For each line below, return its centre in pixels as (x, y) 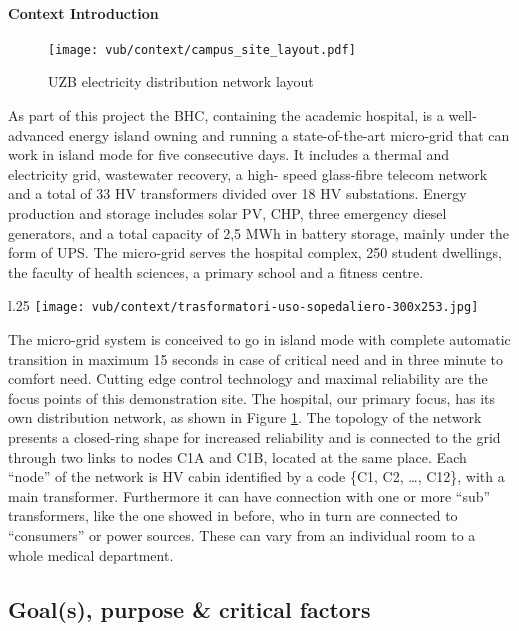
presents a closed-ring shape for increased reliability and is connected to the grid (254, 437)
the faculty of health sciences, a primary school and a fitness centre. (216, 271)
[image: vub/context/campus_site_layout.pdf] (202, 49)
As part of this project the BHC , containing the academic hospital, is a (226, 115)
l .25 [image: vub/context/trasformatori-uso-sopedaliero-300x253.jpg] (243, 305)
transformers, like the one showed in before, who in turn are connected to (233, 515)
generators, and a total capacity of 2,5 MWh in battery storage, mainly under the (258, 232)
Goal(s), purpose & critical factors (189, 608)
